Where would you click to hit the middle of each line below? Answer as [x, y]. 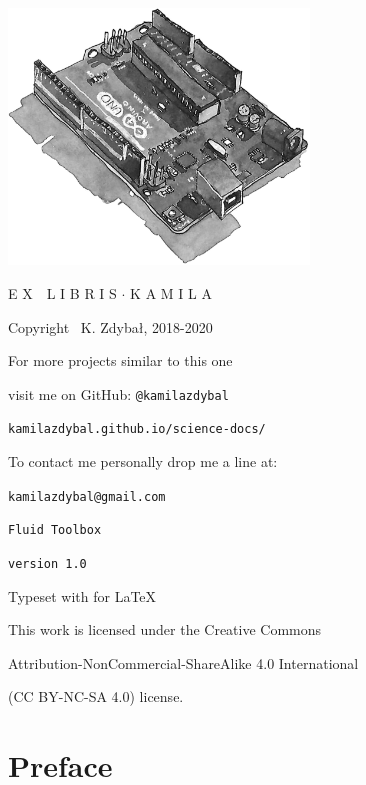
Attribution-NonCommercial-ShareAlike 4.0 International [183, 662]
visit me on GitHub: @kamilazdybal [118, 393]
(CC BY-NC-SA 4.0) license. [96, 696]
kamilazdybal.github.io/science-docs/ [137, 429]
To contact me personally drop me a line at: [143, 461]
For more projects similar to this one [120, 360]
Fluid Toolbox [55, 530]
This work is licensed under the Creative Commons [165, 629]
